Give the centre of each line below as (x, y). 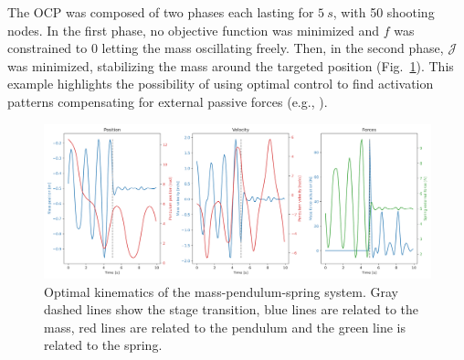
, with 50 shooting (384, 12)
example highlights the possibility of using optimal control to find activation (221, 84)
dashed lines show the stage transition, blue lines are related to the (232, 309)
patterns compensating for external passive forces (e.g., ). (168, 101)
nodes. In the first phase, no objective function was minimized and (194, 30)
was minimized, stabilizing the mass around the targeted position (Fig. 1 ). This (231, 65)
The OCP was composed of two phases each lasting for (161, 12)
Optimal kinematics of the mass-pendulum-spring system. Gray (221, 291)
